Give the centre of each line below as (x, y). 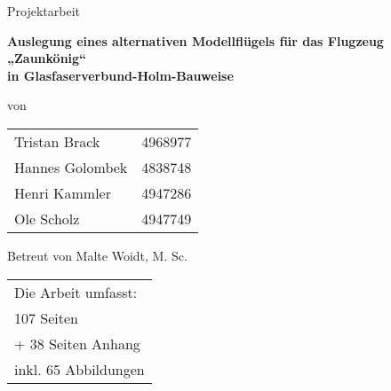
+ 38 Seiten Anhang (77, 343)
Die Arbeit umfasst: (76, 292)
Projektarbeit (44, 11)
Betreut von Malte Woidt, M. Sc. (97, 255)
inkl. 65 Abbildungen (80, 369)
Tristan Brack (57, 141)
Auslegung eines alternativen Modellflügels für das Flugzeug (195, 40)
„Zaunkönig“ (47, 58)
